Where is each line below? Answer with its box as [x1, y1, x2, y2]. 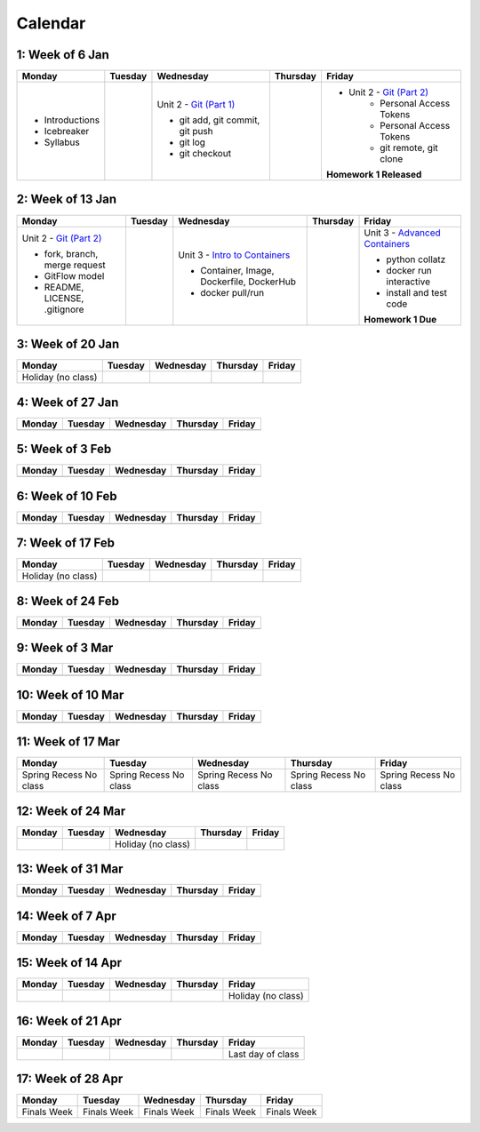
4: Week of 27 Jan [16, 395, 119, 410]
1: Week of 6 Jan [16, 47, 110, 62]
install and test [386, 286, 448, 299]
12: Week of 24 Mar [16, 803, 126, 818]
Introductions [44, 114, 100, 126]
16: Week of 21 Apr [16, 1013, 122, 1028]
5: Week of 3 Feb [16, 442, 112, 457]
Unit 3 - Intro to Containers [178, 249, 291, 261]
